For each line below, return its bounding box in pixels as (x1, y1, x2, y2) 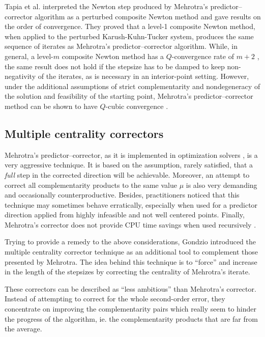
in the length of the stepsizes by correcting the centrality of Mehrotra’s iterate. (5, 266, 250, 277)
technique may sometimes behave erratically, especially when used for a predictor (5, 199, 258, 210)
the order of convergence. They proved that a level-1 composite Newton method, (5, 21, 255, 32)
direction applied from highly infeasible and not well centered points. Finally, (5, 209, 245, 220)
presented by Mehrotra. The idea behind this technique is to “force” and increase (5, 256, 257, 267)
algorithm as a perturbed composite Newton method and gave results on (35, 11, 261, 21)
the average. (5, 323, 42, 334)
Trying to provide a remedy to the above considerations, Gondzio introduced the (5, 236, 256, 247)
